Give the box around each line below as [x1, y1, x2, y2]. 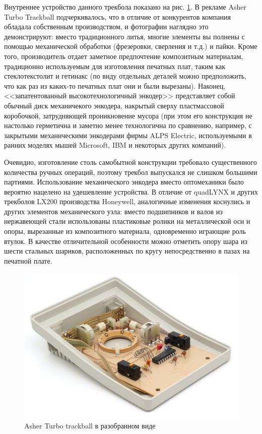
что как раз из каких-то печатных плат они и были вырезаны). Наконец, [4, 80, 226, 91]
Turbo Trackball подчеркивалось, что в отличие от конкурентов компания [4, 11, 231, 22]
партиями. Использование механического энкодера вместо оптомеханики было [4, 176, 244, 187]
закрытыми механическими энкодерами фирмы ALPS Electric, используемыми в [4, 130, 252, 140]
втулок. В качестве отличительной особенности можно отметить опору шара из [4, 235, 247, 246]
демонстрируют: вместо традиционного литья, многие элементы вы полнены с [4, 31, 245, 41]
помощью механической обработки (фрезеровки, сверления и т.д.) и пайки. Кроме [4, 41, 257, 51]
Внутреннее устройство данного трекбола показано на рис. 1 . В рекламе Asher [4, 2, 246, 12]
